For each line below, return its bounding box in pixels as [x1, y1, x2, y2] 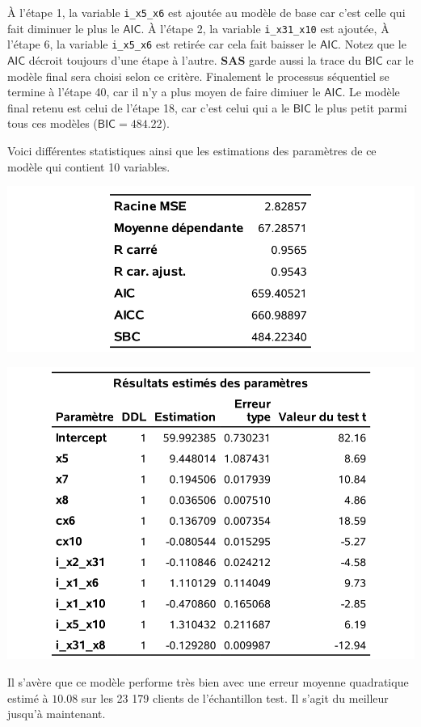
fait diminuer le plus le [7, 19, 120, 36]
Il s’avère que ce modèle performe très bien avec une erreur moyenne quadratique [7, 674, 409, 691]
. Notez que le [338, 36, 406, 53]
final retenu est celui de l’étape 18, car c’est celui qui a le [7, 99, 290, 116]
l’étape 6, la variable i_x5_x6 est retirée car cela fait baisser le [7, 36, 317, 53]
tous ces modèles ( [7, 115, 98, 132]
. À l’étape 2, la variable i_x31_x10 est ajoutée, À [141, 19, 389, 36]
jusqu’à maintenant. [7, 705, 106, 722]
